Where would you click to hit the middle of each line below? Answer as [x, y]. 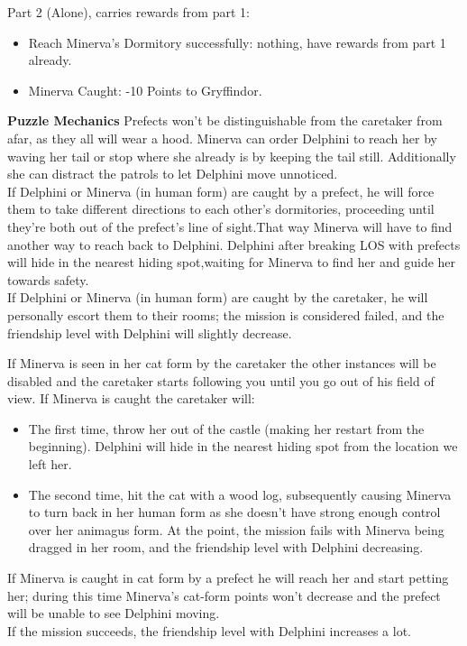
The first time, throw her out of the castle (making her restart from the [226, 428]
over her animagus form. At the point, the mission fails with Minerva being [236, 529]
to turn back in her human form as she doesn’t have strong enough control [234, 512]
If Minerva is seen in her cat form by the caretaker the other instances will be [222, 363]
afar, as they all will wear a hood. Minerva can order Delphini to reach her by [222, 138]
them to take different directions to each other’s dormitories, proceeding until [221, 209]
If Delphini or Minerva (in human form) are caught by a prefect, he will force [221, 191]
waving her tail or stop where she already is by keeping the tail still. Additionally [232, 156]
